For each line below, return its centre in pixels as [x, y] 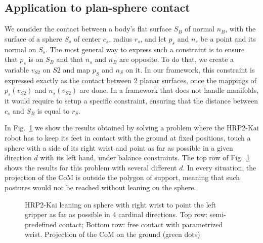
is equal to [53, 110]
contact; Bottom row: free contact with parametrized [141, 224]
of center [87, 38]
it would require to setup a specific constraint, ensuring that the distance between [131, 101]
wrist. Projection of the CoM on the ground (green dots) [113, 234]
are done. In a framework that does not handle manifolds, [169, 90]
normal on [20, 49]
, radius [121, 38]
